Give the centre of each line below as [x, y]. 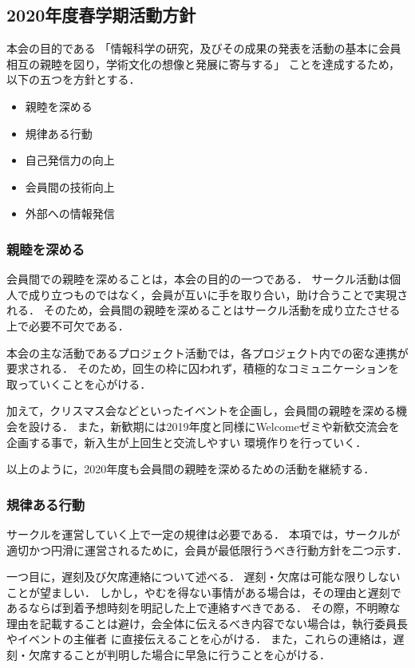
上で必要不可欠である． [68, 325]
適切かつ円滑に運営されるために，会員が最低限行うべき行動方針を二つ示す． [207, 549]
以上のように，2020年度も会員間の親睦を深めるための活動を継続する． [191, 469]
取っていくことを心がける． [79, 383]
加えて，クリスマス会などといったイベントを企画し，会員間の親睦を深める [201, 411]
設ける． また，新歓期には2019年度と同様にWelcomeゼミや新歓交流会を [214, 426]
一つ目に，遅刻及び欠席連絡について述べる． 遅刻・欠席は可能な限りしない [204, 577]
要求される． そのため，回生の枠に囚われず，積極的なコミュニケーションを [203, 368]
